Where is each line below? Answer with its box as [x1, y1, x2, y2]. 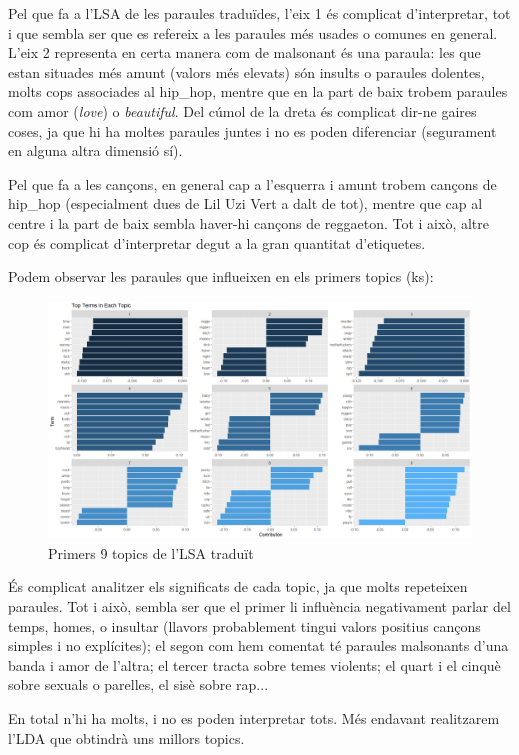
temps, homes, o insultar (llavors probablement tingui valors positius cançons [8, 615, 481, 636]
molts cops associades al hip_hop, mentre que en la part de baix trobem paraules [8, 81, 508, 102]
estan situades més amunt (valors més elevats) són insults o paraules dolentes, [8, 61, 485, 82]
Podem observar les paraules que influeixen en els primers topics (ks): [8, 266, 434, 287]
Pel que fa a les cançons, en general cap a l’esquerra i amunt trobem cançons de [8, 173, 497, 194]
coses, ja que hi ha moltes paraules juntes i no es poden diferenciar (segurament [8, 120, 497, 141]
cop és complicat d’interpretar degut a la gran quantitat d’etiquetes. [8, 232, 426, 253]
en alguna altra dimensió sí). [8, 140, 183, 161]
